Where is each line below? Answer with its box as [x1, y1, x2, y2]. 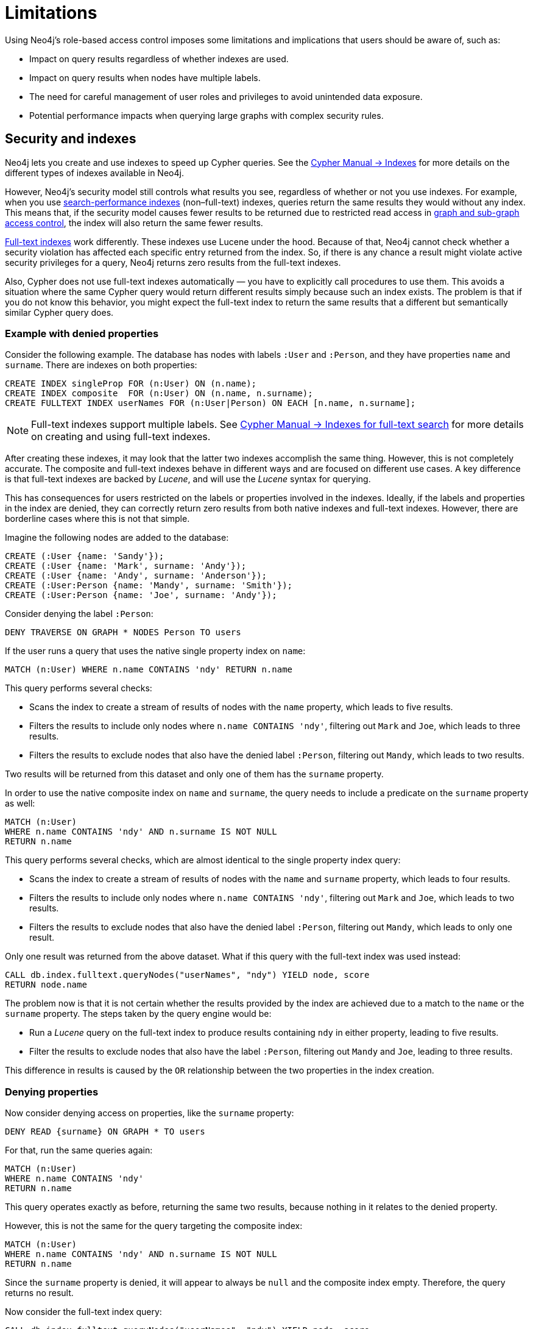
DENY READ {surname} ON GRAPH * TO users [5, 1127, 205, 1137]
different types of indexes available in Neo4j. [5, 167, 184, 178]
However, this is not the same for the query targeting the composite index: [5, 1220, 303, 1231]
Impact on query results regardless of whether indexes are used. [29, 53, 289, 64]
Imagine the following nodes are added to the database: [5, 532, 229, 543]
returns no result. [5, 1288, 74, 1299]
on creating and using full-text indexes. [31, 430, 211, 443]
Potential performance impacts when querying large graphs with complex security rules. [29, 110, 384, 121]
